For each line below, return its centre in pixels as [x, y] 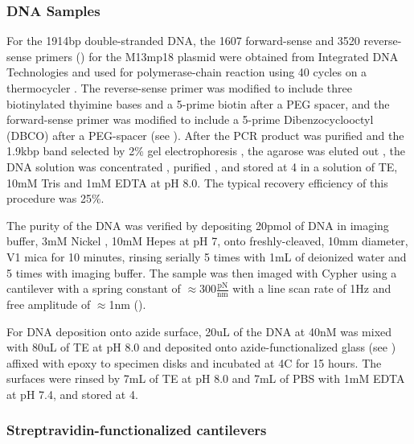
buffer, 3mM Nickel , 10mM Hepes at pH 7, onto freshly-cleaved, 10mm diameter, [207, 241]
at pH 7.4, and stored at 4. [72, 394]
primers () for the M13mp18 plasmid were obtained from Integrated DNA [217, 56]
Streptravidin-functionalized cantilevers [137, 430]
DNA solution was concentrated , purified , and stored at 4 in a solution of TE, [202, 166]
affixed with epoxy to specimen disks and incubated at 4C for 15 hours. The [194, 362]
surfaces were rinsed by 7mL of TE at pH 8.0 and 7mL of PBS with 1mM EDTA [206, 378]
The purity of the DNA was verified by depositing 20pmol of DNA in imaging [198, 225]
